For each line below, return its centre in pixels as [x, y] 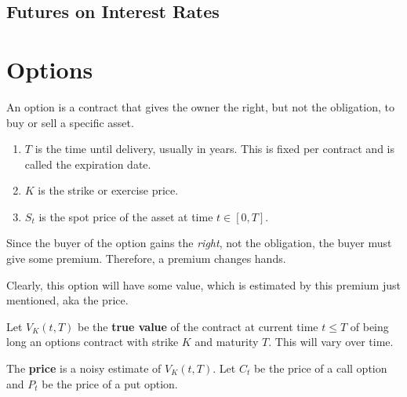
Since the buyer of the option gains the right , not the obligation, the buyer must [199, 243]
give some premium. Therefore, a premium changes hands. [146, 259]
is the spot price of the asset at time [126, 216]
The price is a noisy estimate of [84, 368]
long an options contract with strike [93, 342]
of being [369, 326]
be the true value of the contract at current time [198, 326]
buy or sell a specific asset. [70, 122]
